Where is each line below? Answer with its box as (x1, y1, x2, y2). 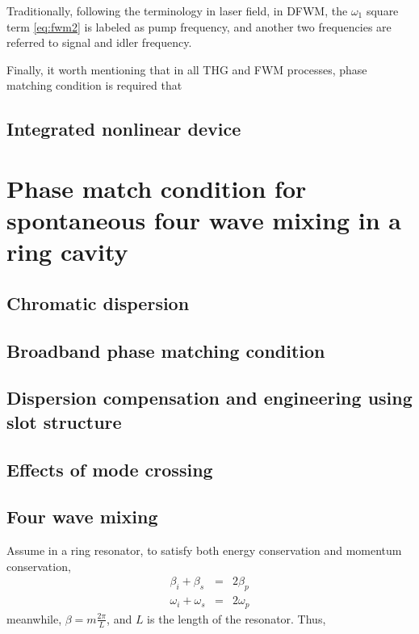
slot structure (6, 409, 122, 434)
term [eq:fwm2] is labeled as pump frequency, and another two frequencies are (6, 18, 392, 35)
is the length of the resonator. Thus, (147, 610, 326, 627)
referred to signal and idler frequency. (6, 34, 192, 51)
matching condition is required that (6, 77, 182, 94)
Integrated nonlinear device (6, 116, 241, 141)
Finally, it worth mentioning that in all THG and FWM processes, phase (6, 61, 367, 78)
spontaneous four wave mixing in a (6, 204, 401, 237)
